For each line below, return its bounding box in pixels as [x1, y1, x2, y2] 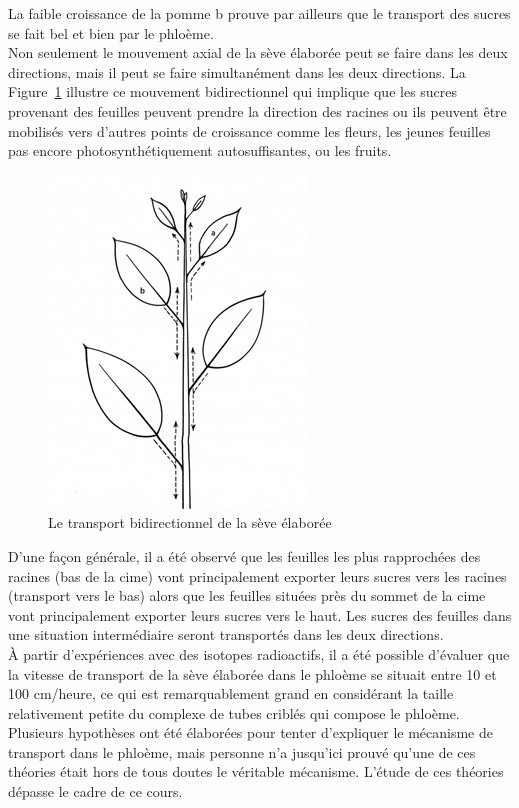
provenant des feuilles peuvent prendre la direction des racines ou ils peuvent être [8, 100, 507, 121]
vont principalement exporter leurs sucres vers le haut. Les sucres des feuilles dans [8, 604, 512, 625]
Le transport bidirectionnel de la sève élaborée [48, 512, 332, 533]
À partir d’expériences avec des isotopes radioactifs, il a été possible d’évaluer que [8, 643, 510, 664]
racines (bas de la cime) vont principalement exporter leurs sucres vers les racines [8, 565, 507, 586]
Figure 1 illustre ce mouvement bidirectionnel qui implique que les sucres [8, 81, 458, 102]
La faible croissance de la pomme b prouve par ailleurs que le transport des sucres [8, 3, 511, 23]
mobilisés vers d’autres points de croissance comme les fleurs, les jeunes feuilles [8, 120, 491, 141]
